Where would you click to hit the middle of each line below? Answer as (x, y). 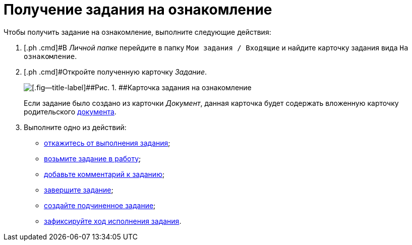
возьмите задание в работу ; (93, 158)
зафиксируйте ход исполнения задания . (113, 221)
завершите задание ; (79, 190)
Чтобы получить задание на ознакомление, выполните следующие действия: (137, 32)
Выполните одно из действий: (75, 127)
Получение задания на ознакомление (138, 10)
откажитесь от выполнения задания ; (107, 143)
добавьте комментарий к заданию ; (104, 174)
